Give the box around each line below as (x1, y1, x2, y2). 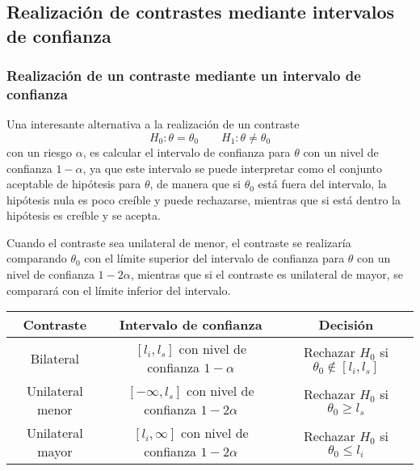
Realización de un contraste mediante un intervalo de (6, 65, 361, 86)
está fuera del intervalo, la (258, 175, 387, 192)
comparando (6, 250, 67, 267)
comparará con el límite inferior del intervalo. (6, 281, 231, 298)
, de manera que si (149, 175, 241, 192)
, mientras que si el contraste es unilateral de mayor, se (130, 266, 403, 283)
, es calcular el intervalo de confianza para (82, 143, 291, 160)
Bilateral (30, 348, 79, 368)
